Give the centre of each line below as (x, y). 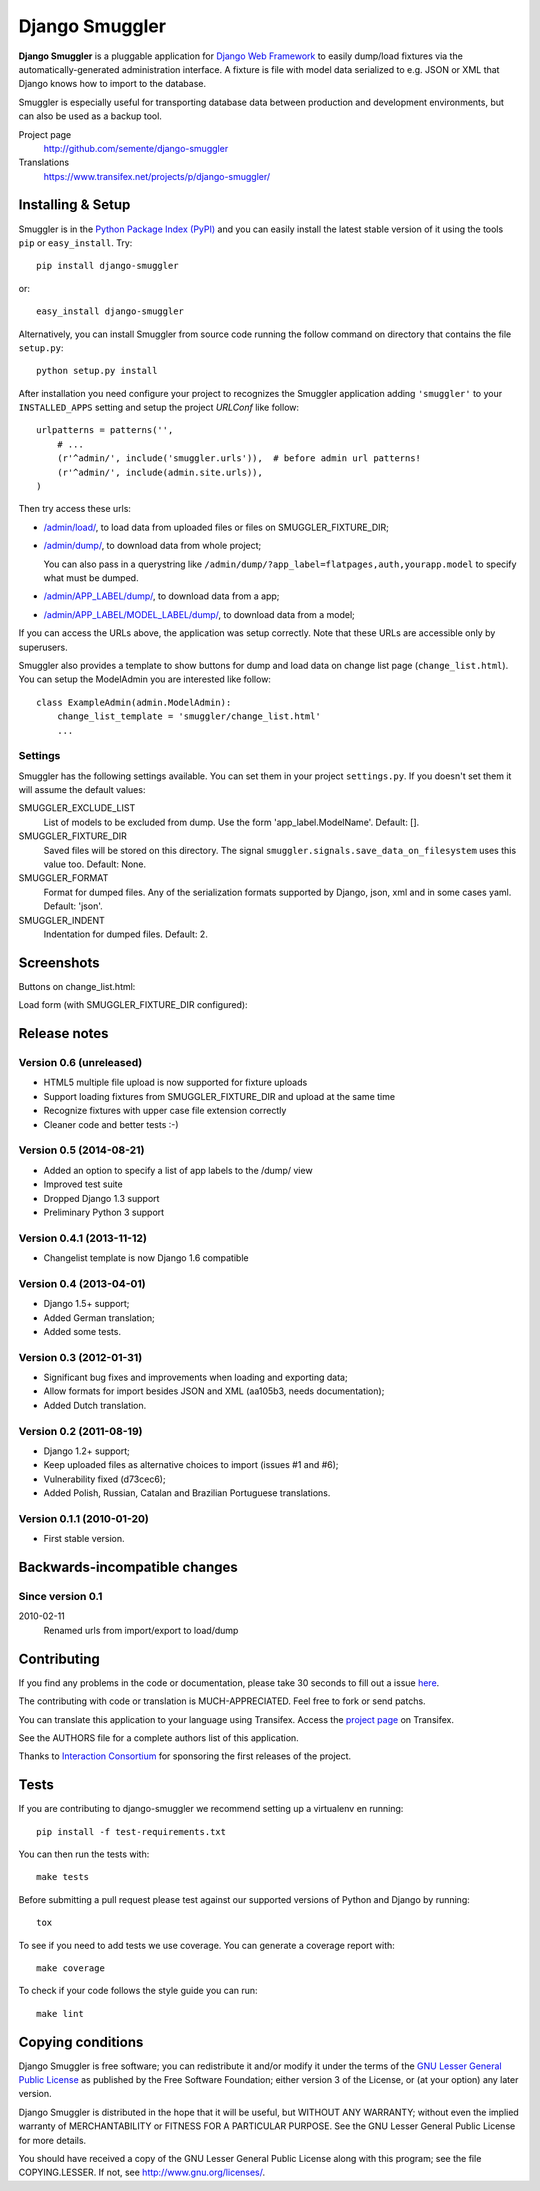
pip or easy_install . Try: (75, 242)
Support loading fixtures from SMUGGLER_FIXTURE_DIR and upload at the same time (219, 1096)
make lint (60, 2013)
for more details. (52, 2140)
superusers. (43, 647)
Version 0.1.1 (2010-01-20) (83, 1518)
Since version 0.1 (60, 1597)
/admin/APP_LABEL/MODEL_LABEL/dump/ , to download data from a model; (199, 614)
